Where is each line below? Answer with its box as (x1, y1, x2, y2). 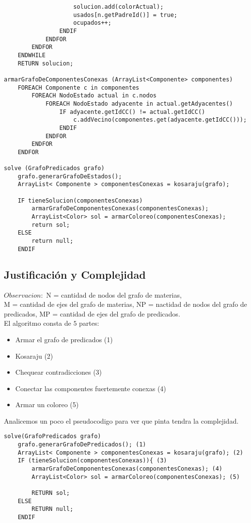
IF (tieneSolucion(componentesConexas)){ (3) (17, 457, 167, 464)
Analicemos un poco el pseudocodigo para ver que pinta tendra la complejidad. (4, 415, 239, 426)
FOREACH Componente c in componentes (17, 84, 140, 91)
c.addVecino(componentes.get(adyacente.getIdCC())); (73, 116, 247, 124)
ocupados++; (73, 19, 111, 27)
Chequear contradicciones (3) (15, 367, 102, 377)
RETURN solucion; (17, 60, 74, 67)
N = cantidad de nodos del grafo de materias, (46, 289, 182, 300)
